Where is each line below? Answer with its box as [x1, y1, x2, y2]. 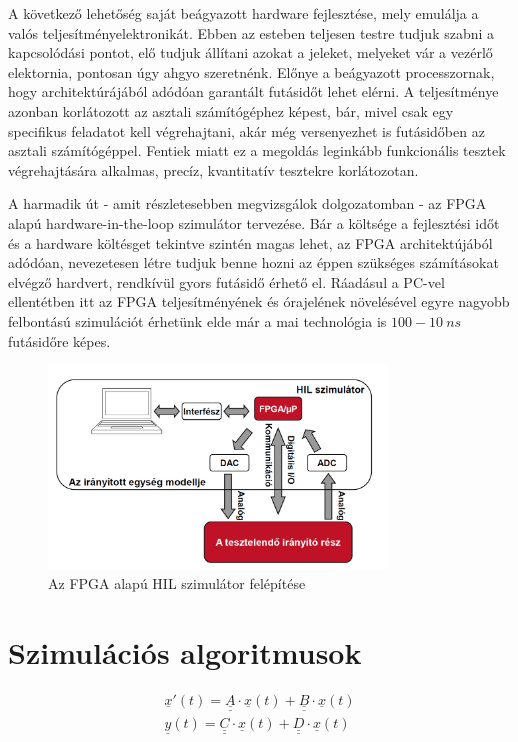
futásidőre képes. [8, 330, 111, 351]
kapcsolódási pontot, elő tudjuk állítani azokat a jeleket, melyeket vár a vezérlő [8, 42, 493, 63]
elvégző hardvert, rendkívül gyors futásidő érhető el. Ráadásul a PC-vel [8, 271, 445, 292]
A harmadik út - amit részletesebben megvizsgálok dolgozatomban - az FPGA [8, 193, 487, 214]
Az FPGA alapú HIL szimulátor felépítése [48, 573, 306, 594]
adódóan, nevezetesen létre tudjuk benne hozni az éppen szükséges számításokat [8, 252, 499, 273]
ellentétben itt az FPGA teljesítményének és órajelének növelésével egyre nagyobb [8, 291, 510, 312]
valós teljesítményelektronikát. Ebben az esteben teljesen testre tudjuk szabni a [8, 22, 495, 43]
